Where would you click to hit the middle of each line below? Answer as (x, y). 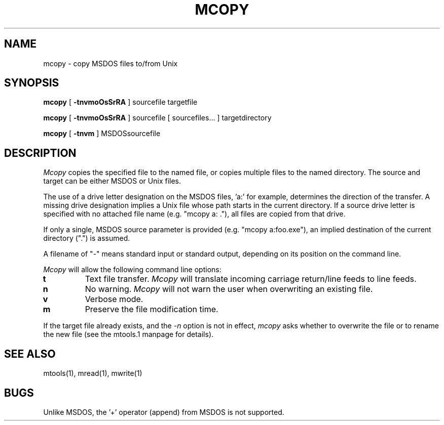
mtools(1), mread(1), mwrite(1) (93, 373)
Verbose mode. (114, 299)
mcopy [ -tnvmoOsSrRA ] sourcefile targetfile (120, 102)
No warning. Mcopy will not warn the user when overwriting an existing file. (229, 289)
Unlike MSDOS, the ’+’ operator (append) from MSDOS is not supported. (164, 412)
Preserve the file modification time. (152, 309)
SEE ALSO (30, 354)
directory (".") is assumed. (87, 238)
